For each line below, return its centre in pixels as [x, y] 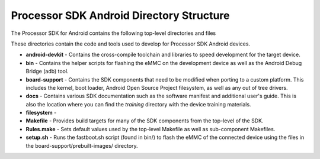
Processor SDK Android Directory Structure [120, 15]
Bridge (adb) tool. [47, 72]
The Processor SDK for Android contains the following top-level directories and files [113, 33]
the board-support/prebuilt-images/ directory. [82, 145]
